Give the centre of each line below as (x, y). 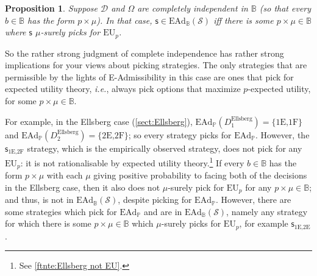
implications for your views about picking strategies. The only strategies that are (156, 65)
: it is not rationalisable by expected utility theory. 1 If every (132, 162)
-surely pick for (196, 187)
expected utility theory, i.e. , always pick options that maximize (123, 89)
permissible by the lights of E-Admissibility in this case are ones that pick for (149, 76)
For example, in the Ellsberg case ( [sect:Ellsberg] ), (99, 121)
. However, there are (253, 200)
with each (65, 175)
